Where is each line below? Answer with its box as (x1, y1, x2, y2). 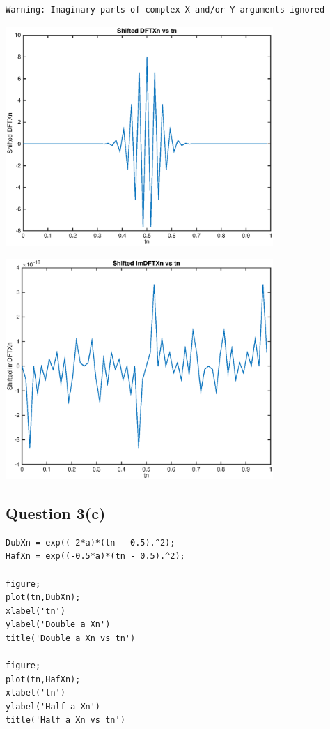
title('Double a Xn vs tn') (6, 633, 136, 643)
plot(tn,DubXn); (6, 592, 81, 603)
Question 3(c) (6, 502, 106, 523)
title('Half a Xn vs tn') (6, 715, 125, 726)
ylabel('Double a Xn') (6, 619, 111, 630)
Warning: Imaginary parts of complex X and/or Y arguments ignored (6, 5, 325, 15)
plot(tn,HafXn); (6, 674, 81, 684)
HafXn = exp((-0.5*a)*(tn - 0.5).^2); (6, 551, 185, 562)
